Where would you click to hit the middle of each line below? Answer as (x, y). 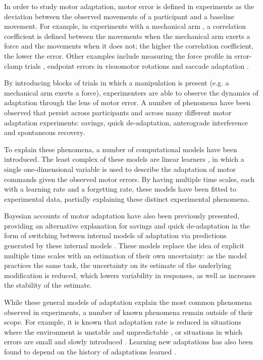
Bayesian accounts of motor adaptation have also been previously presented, (122, 216)
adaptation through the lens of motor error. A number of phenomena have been (127, 102)
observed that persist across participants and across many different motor (118, 112)
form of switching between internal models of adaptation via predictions (115, 235)
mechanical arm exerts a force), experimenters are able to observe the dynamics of (131, 92)
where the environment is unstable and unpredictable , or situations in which (123, 331)
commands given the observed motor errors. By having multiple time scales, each (129, 179)
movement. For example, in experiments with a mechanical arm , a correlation (125, 26)
